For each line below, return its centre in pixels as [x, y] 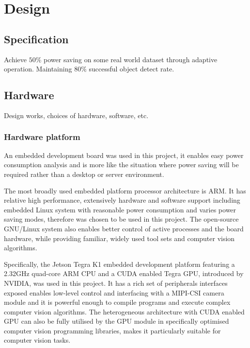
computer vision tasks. [37, 340]
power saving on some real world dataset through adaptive [131, 59]
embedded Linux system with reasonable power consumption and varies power [120, 209]
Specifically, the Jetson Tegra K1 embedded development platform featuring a [119, 264]
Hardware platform [42, 137]
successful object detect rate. [132, 69]
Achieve [16, 59]
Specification [36, 39]
